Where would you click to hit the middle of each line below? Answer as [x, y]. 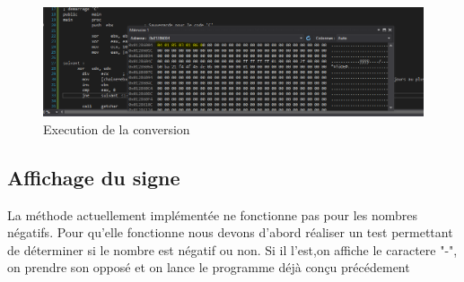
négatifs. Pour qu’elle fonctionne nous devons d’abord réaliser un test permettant [230, 232]
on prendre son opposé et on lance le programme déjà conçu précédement [209, 267]
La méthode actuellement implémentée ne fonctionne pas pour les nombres [213, 214]
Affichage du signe [94, 177]
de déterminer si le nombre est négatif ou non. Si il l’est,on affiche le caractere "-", [232, 249]
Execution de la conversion [117, 128]
